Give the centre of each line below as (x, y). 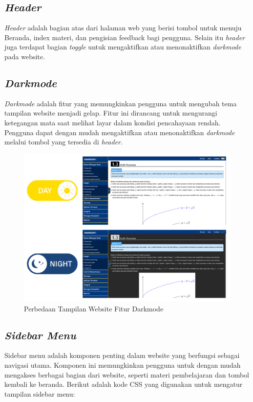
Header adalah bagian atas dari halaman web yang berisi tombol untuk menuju (123, 28)
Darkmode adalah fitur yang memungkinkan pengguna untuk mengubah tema (121, 103)
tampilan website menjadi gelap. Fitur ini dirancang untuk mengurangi (111, 113)
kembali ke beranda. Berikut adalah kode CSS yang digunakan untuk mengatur (124, 384)
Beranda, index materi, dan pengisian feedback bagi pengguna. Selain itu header (125, 37)
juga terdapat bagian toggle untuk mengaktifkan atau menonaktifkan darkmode (123, 47)
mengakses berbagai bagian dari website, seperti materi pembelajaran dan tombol (127, 374)
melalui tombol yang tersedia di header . (63, 142)
